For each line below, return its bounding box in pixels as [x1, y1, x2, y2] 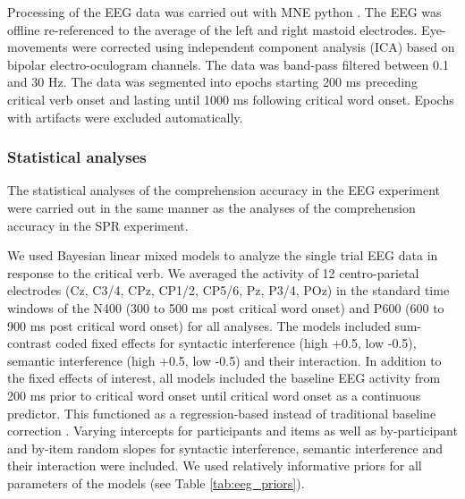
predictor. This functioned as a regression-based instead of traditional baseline [7, 403, 436, 422]
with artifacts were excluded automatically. [7, 107, 243, 126]
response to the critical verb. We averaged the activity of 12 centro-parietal [7, 263, 419, 282]
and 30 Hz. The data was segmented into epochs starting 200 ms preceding [7, 72, 418, 91]
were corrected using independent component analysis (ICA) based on [72, 38, 455, 56]
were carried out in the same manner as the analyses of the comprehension [7, 198, 416, 216]
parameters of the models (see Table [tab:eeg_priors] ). [7, 473, 305, 492]
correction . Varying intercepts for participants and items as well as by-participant [7, 421, 458, 440]
